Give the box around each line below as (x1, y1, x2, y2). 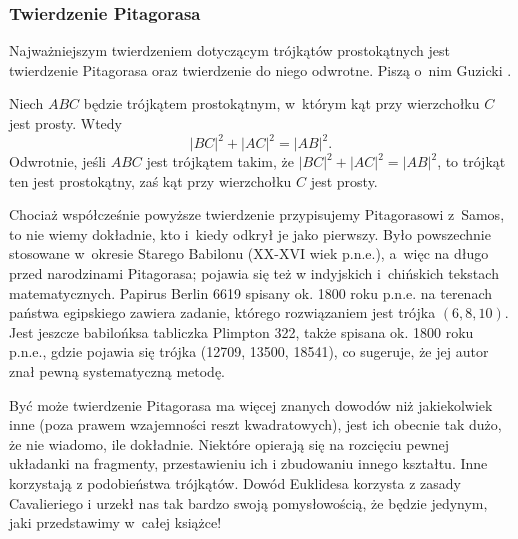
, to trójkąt (437, 151, 506, 172)
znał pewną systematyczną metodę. (9, 361, 225, 382)
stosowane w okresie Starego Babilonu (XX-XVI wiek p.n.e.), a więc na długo (9, 243, 489, 264)
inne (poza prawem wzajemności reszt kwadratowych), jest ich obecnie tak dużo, (9, 414, 502, 435)
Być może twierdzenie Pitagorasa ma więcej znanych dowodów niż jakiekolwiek (9, 394, 493, 415)
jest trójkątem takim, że (146, 151, 294, 172)
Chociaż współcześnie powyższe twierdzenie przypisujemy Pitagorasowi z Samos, (9, 204, 505, 225)
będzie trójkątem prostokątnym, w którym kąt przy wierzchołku (83, 93, 480, 114)
